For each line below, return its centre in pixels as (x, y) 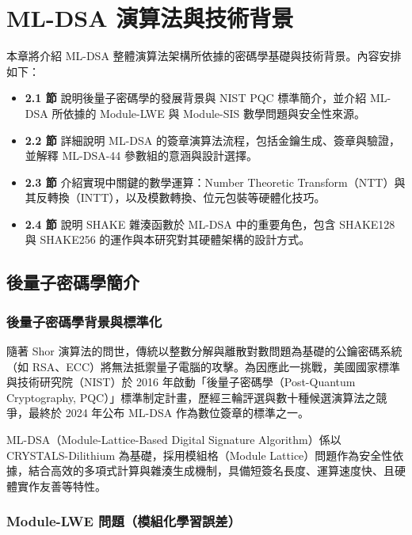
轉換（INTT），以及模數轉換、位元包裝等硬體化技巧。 (186, 197)
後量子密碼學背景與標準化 (84, 321)
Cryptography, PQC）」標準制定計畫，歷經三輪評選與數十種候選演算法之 (191, 397)
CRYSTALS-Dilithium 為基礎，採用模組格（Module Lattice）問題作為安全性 (200, 455)
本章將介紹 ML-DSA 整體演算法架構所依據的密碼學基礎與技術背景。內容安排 (204, 56)
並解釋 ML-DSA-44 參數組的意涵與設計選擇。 (141, 156)
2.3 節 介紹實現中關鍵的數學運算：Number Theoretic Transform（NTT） (210, 182)
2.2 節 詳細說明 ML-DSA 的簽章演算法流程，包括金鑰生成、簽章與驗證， (212, 140)
